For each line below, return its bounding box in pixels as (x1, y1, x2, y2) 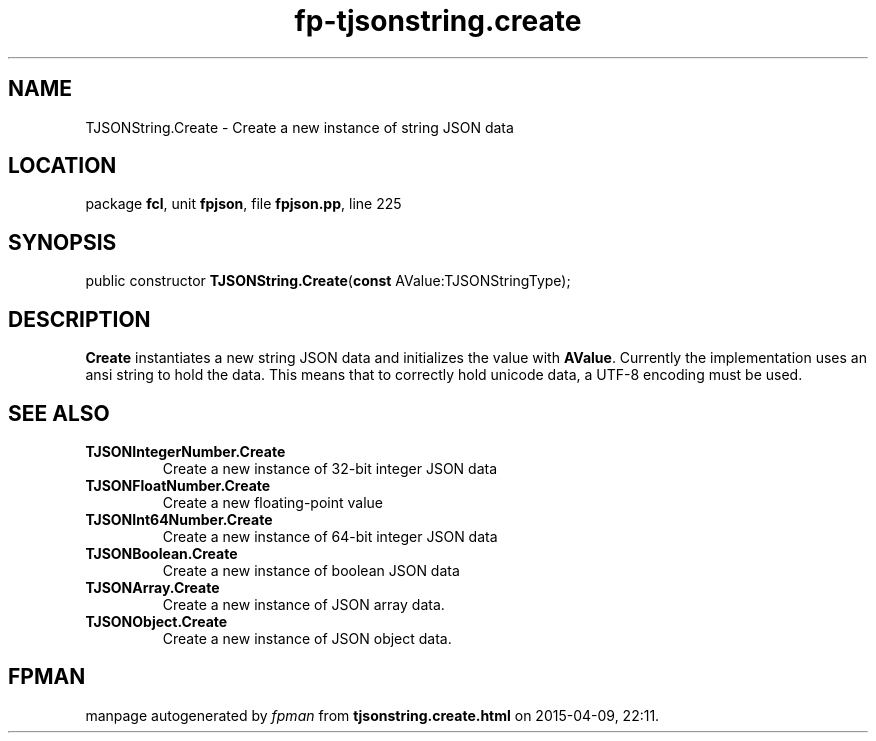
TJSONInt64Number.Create (85, 510, 273, 528)
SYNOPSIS (8, 229, 117, 255)
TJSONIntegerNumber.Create (85, 442, 286, 460)
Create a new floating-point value (162, 493, 384, 511)
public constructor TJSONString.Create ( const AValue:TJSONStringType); (85, 272, 571, 290)
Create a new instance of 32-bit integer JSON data (162, 459, 498, 477)
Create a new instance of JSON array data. (162, 595, 445, 613)
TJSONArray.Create (85, 578, 220, 596)
